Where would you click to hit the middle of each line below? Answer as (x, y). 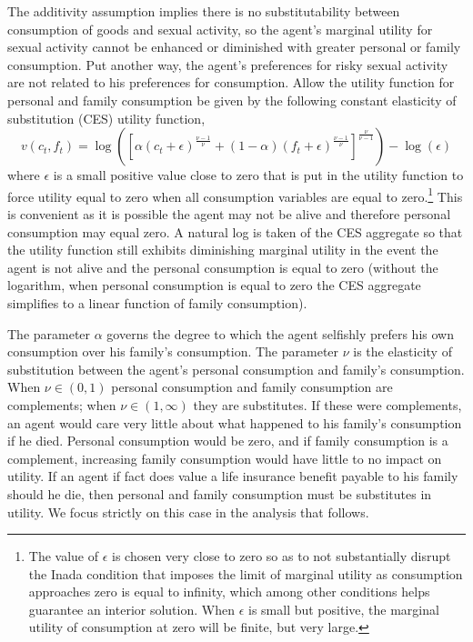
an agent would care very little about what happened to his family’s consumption (235, 422)
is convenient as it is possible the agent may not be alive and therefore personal (229, 214)
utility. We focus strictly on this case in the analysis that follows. (188, 512)
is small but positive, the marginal (343, 609)
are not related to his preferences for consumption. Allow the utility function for (231, 82)
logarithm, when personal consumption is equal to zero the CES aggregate (214, 285)
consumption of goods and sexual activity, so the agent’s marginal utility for (220, 29)
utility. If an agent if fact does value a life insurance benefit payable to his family (233, 476)
